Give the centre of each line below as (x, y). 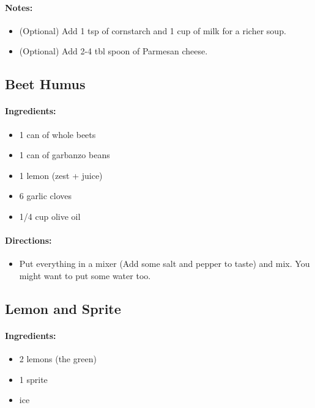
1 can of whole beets (57, 134)
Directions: (28, 240)
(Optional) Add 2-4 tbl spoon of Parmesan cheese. (113, 51)
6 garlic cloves (46, 196)
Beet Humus (45, 84)
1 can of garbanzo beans (65, 155)
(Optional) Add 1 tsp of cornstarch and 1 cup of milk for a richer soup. (153, 30)
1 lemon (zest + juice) (61, 175)
